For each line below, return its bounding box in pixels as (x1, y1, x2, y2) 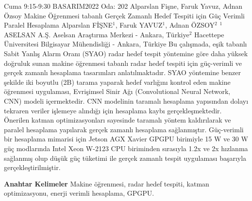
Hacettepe (194, 29, 224, 39)
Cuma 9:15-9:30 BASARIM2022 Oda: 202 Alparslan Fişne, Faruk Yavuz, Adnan (4, 1, 243, 11)
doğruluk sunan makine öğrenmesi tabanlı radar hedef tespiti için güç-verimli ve (4, 58, 242, 68)
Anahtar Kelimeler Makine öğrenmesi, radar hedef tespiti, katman (4, 178, 209, 188)
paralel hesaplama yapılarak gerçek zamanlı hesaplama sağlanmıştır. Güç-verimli (4, 124, 244, 134)
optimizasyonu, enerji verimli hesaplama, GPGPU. (4, 188, 154, 198)
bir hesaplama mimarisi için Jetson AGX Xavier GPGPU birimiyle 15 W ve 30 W (4, 134, 248, 144)
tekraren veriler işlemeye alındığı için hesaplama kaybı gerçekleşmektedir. (4, 105, 222, 115)
